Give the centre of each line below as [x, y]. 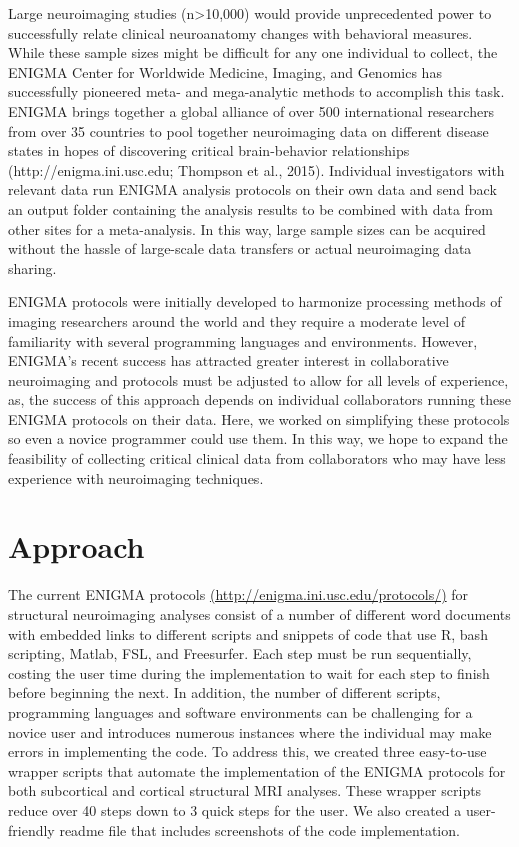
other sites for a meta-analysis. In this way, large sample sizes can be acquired [247, 228]
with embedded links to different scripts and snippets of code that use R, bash [248, 633]
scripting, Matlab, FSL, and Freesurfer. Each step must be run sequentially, [240, 653]
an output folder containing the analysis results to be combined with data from [251, 208]
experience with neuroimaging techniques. [136, 477]
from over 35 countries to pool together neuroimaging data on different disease [248, 130]
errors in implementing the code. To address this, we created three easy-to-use [247, 751]
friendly [31, 829]
